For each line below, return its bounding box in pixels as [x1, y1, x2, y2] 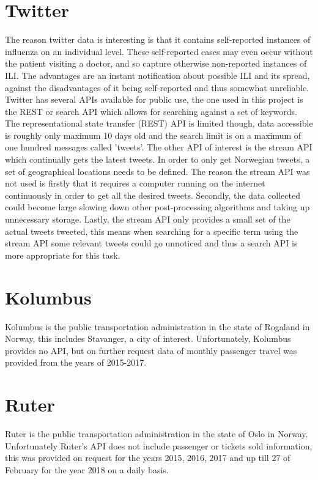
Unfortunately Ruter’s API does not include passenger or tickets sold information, [5, 439, 312, 452]
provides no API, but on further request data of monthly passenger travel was [5, 344, 297, 356]
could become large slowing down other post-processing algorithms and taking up [5, 201, 310, 213]
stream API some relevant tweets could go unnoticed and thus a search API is [5, 237, 298, 249]
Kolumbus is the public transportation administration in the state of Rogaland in [5, 320, 310, 333]
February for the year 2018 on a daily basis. [5, 463, 169, 476]
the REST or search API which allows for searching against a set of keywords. [5, 105, 297, 117]
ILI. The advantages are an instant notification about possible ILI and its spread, [5, 68, 310, 81]
